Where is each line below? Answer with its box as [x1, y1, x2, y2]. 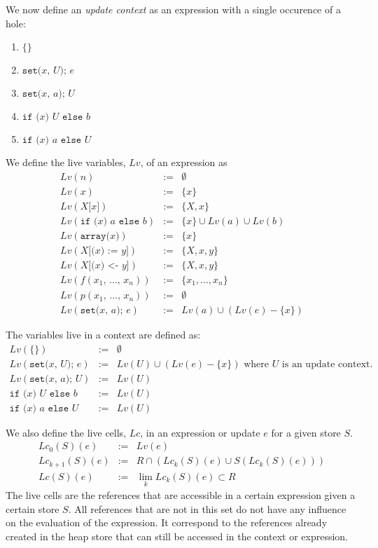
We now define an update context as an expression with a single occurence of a [6, 2, 341, 16]
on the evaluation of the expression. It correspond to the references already [6, 515, 328, 530]
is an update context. [281, 359, 373, 369]
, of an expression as [140, 155, 227, 170]
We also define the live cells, [6, 425, 127, 439]
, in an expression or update [140, 425, 260, 439]
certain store [6, 501, 59, 516]
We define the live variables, [6, 155, 126, 170]
